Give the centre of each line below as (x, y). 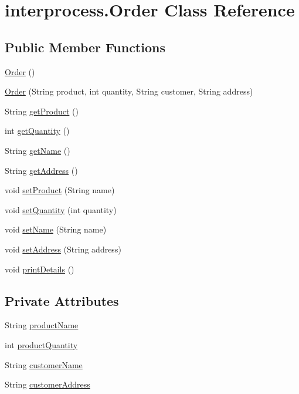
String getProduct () (42, 111)
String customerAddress (47, 384)
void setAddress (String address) (63, 249)
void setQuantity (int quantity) (61, 209)
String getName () (38, 150)
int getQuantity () (37, 131)
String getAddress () (41, 170)
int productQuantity (41, 344)
